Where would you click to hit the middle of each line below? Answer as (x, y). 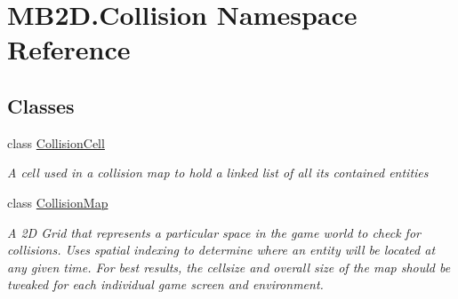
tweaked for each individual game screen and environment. (165, 284)
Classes (41, 105)
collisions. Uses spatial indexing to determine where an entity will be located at (221, 250)
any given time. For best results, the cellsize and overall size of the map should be (229, 267)
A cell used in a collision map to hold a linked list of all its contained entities (218, 173)
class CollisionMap (58, 202)
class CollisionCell (56, 142)
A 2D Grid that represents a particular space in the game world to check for (214, 232)
